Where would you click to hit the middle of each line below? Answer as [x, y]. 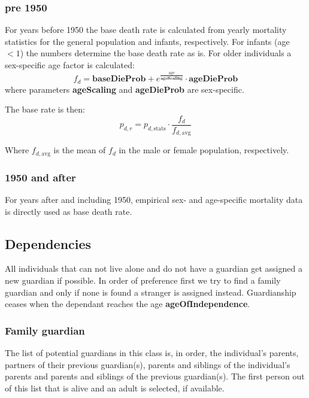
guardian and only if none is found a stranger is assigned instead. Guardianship [151, 292]
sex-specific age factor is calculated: [70, 65]
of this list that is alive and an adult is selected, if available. [115, 388]
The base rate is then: [45, 109]
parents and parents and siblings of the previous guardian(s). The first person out [155, 376]
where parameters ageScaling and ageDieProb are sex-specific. [125, 89]
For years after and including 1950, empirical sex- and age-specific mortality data [154, 200]
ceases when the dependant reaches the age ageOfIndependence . [128, 304]
